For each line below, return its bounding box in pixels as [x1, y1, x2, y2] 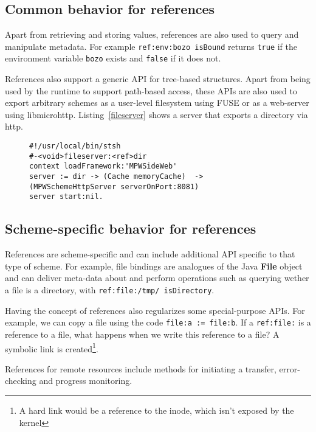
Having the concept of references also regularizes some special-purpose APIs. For [5, 304, 305, 316]
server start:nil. [29, 192, 103, 201]
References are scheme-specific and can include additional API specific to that [5, 248, 295, 260]
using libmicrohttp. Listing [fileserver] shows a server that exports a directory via [5, 108, 308, 120]
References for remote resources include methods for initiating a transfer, [5, 362, 276, 375]
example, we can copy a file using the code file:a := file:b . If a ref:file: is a [5, 316, 311, 329]
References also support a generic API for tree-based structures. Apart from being [5, 72, 311, 85]
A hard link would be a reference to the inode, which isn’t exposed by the [19, 403, 294, 416]
